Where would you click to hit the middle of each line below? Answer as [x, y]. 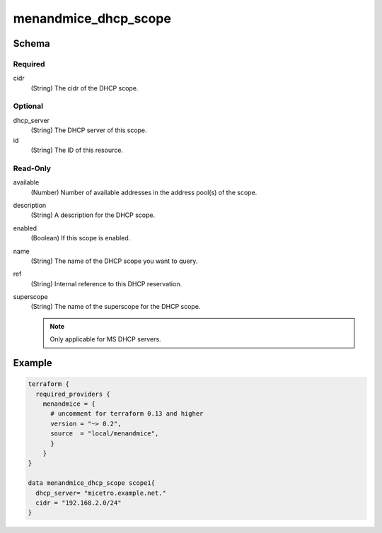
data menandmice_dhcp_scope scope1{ [92, 483]
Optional [28, 106]
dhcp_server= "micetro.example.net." [101, 493]
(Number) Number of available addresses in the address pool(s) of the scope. [144, 192]
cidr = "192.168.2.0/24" [79, 503]
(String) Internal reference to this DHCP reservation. [106, 283]
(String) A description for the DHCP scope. [93, 215]
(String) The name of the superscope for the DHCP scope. [116, 307]
